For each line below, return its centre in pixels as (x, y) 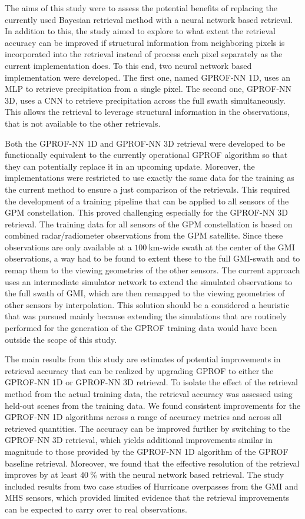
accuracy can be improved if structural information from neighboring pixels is (145, 42)
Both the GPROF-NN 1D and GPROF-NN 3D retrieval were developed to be (145, 143)
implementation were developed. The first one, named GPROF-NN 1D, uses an (147, 77)
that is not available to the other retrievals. (83, 123)
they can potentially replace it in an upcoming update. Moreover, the (130, 166)
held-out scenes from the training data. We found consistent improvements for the (153, 405)
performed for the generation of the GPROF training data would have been (141, 328)
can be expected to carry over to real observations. (96, 509)
